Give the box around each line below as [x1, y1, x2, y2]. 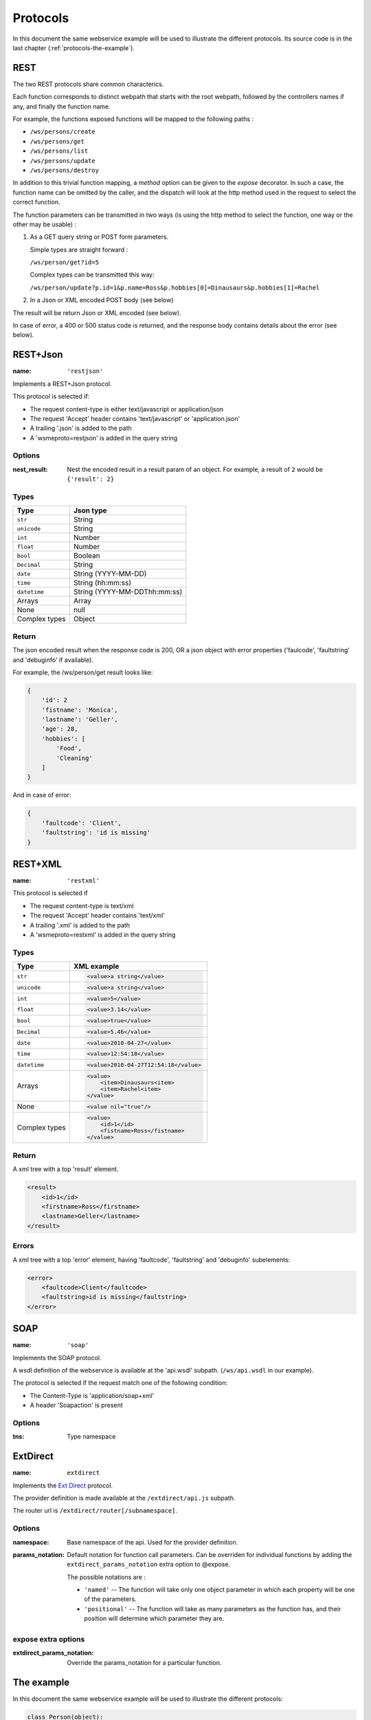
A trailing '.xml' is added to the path [30, 921, 131, 929]
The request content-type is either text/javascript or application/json [30, 405, 224, 413]
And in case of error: [12, 791, 71, 799]
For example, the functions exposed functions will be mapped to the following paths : [12, 115, 254, 123]
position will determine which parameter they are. [84, 1614, 225, 1623]
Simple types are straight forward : [30, 245, 128, 254]
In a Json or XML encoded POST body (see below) [30, 296, 175, 304]
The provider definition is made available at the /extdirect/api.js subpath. [12, 1494, 236, 1502]
